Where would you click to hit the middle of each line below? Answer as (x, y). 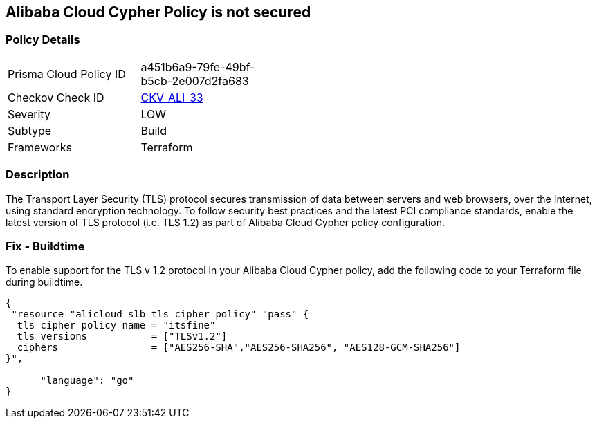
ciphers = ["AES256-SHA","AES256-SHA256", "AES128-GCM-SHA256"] (239, 348)
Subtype (30, 130)
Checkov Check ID (56, 97)
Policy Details (43, 40)
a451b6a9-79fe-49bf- (198, 67)
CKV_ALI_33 (172, 97)
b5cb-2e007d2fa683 (195, 81)
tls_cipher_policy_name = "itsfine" (116, 325)
